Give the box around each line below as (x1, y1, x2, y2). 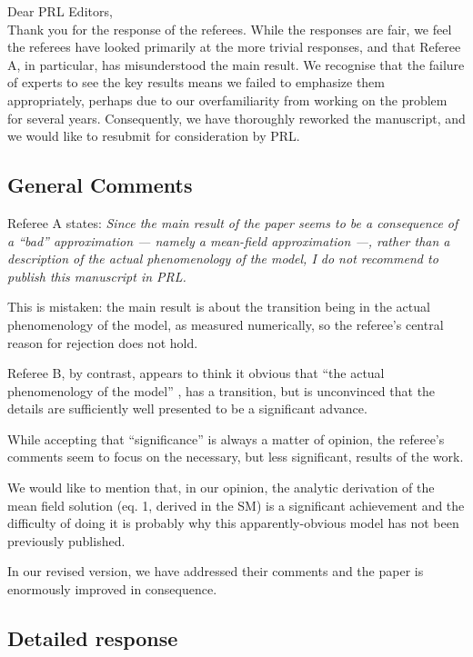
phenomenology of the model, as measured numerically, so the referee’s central (7, 314, 444, 333)
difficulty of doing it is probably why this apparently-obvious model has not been (7, 513, 459, 533)
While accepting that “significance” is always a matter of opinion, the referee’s (7, 429, 445, 448)
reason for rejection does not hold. (7, 333, 198, 352)
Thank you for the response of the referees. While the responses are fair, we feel (7, 19, 452, 38)
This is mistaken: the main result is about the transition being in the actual (7, 297, 430, 316)
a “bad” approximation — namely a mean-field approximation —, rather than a (7, 231, 450, 250)
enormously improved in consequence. (7, 580, 217, 599)
